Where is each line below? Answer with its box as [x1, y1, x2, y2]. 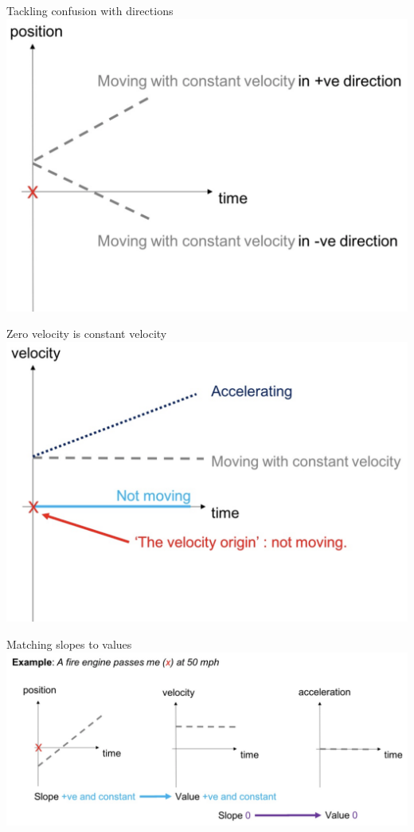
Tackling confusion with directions [6, 2, 174, 18]
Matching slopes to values [6, 635, 132, 652]
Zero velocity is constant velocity [6, 325, 167, 342]
